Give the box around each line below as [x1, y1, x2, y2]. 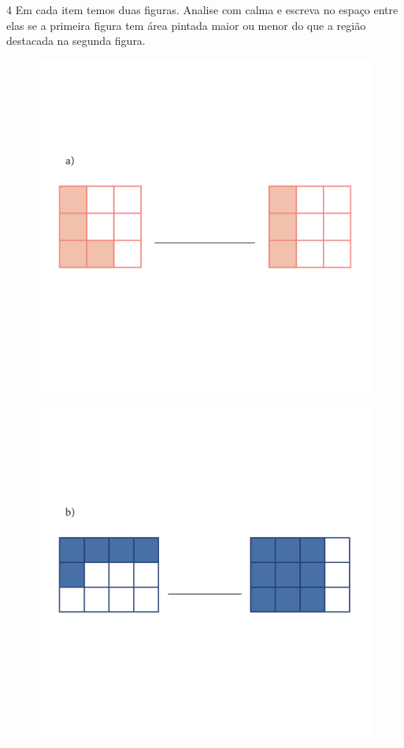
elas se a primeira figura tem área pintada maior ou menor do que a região [6, 17, 366, 33]
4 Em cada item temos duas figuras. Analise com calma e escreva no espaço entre [6, 2, 398, 17]
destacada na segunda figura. [6, 32, 146, 49]
